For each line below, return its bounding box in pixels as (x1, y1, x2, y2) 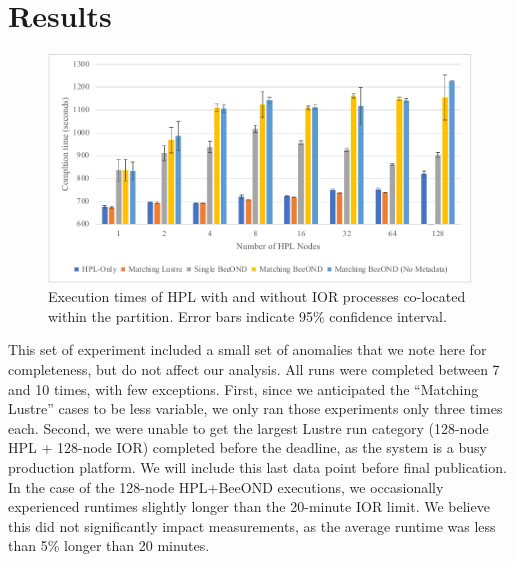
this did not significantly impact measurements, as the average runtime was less (8, 515, 496, 536)
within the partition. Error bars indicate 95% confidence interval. (48, 305, 447, 326)
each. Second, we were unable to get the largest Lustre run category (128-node (8, 417, 489, 438)
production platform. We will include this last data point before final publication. (8, 456, 507, 477)
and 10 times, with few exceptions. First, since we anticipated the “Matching (8, 378, 479, 399)
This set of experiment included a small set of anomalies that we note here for (8, 339, 487, 360)
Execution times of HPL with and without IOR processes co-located (48, 286, 466, 307)
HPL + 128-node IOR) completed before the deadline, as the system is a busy (8, 437, 487, 458)
